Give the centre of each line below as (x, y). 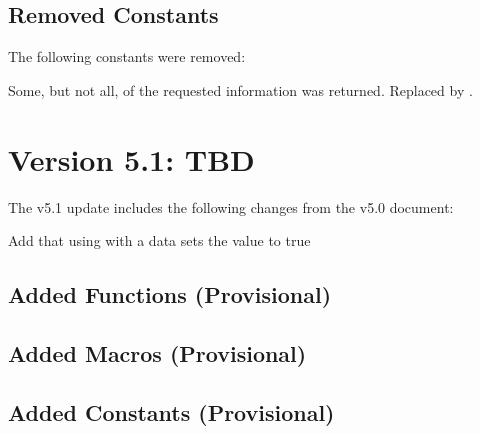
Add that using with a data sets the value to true (159, 240)
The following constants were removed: (127, 56)
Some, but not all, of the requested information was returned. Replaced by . (240, 89)
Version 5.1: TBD (131, 158)
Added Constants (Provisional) (171, 411)
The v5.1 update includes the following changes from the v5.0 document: (231, 206)
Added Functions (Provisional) (170, 294)
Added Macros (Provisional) (157, 352)
